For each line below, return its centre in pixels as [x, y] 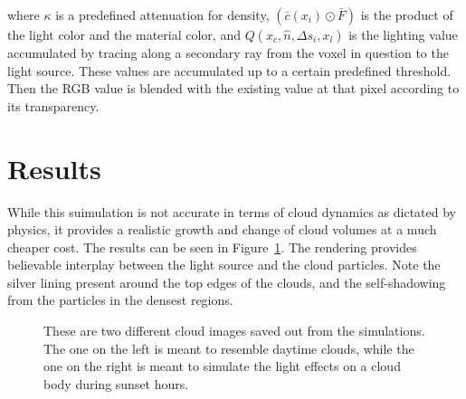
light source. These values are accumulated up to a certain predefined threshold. [229, 70]
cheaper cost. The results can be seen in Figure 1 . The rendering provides [212, 247]
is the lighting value [403, 34]
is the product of [407, 14]
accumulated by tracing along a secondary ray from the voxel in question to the [228, 52]
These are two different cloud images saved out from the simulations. [234, 331]
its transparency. [53, 105]
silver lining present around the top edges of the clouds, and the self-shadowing [227, 282]
